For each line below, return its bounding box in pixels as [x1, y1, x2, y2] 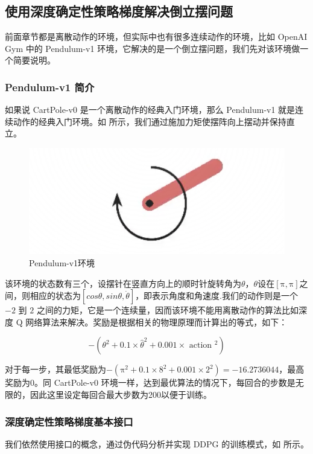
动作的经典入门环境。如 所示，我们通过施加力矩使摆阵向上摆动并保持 [13, 115, 286, 127]
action [189, 341, 212, 350]
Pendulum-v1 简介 [5, 79, 95, 94]
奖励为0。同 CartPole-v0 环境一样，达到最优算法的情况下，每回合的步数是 [5, 376, 296, 389]
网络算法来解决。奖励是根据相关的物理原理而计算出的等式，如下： [25, 315, 288, 328]
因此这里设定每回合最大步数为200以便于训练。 [30, 388, 212, 400]
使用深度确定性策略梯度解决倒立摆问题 [5, 2, 233, 21]
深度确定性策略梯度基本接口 [5, 414, 133, 429]
